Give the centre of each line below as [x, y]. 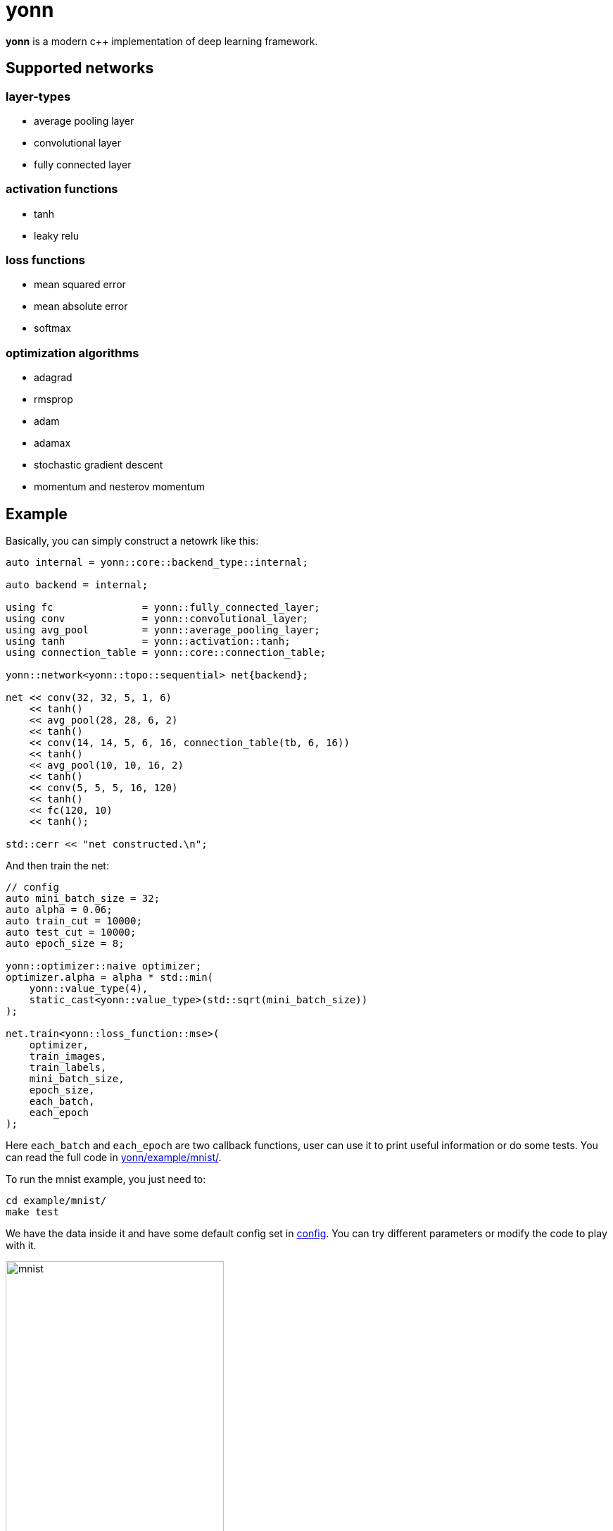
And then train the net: [57, 866]
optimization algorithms [72, 353]
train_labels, [68, 1068]
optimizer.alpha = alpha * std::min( [110, 978]
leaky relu [56, 235]
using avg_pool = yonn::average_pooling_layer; [163, 630]
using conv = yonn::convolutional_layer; [157, 619]
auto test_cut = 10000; [71, 932]
